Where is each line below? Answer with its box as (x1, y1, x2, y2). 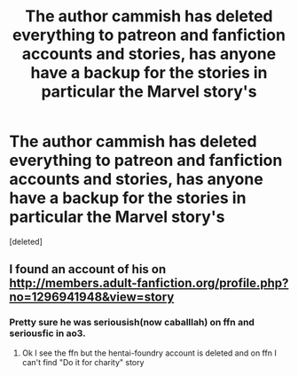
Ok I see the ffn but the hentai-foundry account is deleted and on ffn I (21, 348, 277, 358)
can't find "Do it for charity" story (21, 356, 145, 367)
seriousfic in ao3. (9, 327, 86, 340)
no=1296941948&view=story (9, 290, 175, 305)
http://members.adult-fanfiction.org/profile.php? (9, 276, 289, 291)
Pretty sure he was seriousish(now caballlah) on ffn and (9, 317, 255, 329)
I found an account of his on (9, 262, 167, 277)
